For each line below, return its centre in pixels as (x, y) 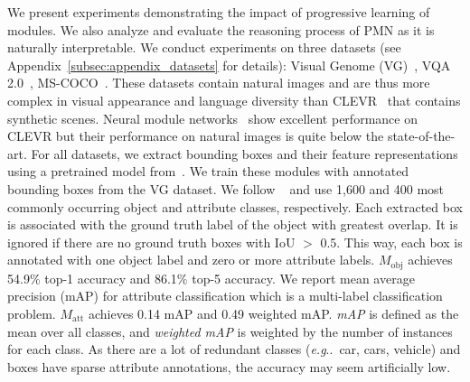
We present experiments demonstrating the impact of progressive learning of (219, 12)
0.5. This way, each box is (391, 242)
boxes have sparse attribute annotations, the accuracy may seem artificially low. (229, 366)
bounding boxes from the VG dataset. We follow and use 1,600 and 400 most (226, 188)
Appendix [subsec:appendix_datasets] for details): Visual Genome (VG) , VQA (229, 65)
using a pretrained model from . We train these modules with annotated (208, 171)
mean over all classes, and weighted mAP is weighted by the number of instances (230, 331)
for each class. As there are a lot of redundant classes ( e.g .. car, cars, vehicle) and (234, 349)
